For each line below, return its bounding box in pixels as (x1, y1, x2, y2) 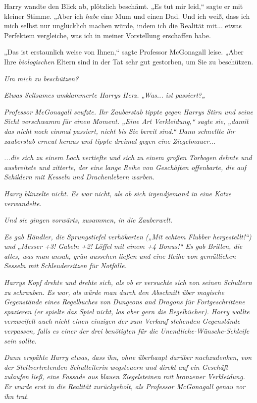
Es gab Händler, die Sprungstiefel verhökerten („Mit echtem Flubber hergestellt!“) (4, 231, 252, 241)
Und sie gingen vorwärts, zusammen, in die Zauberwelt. (4, 215, 173, 225)
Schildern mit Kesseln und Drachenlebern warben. (4, 172, 155, 182)
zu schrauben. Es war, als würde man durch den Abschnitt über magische (4, 287, 224, 297)
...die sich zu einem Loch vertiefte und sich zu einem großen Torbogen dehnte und (4, 152, 252, 163)
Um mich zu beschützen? (4, 73, 79, 83)
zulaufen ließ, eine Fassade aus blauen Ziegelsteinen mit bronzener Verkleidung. (4, 371, 245, 382)
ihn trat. (4, 391, 29, 401)
